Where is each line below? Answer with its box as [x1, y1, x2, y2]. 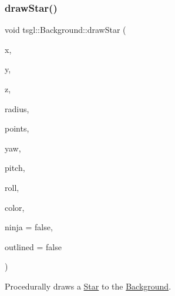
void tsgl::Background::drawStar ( [5, 23, 126, 36]
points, [5, 122, 29, 134]
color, [5, 201, 25, 213]
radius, [5, 102, 29, 115]
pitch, [5, 162, 25, 174]
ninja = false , [5, 221, 53, 233]
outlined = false [5, 240, 62, 253]
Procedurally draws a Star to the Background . [5, 280, 171, 292]
